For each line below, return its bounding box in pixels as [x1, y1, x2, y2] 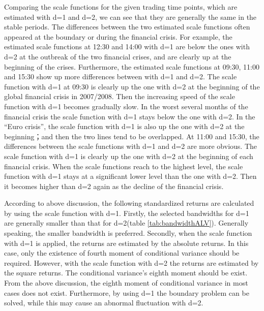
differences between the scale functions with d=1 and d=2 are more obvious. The [4, 141, 257, 151]
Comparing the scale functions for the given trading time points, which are [4, 2, 238, 12]
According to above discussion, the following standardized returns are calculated [4, 198, 254, 208]
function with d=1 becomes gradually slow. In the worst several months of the [4, 101, 248, 111]
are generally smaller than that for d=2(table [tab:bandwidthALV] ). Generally [4, 217, 249, 228]
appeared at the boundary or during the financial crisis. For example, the [4, 31, 232, 42]
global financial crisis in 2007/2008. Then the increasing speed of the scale [4, 91, 235, 102]
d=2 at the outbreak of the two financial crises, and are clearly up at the [4, 51, 231, 61]
